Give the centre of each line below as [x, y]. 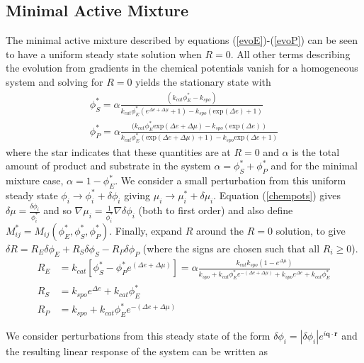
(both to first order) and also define [216, 210]
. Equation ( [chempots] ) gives [277, 195]
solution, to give [311, 230]
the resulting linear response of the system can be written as [137, 351]
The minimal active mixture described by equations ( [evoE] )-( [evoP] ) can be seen [182, 40]
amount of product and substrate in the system [108, 166]
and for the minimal [314, 166]
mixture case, [35, 180]
